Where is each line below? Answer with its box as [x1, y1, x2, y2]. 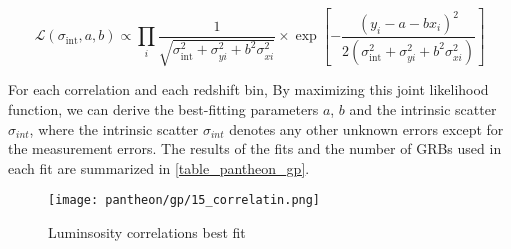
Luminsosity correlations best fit [48, 222, 246, 243]
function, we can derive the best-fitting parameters [8, 99, 319, 120]
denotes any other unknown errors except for [229, 118, 504, 139]
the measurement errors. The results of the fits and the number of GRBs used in [8, 138, 502, 159]
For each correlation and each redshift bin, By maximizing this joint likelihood [8, 79, 489, 100]
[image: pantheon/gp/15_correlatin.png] [48, 193, 321, 208]
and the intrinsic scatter [349, 99, 497, 120]
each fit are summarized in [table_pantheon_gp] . [8, 157, 310, 178]
